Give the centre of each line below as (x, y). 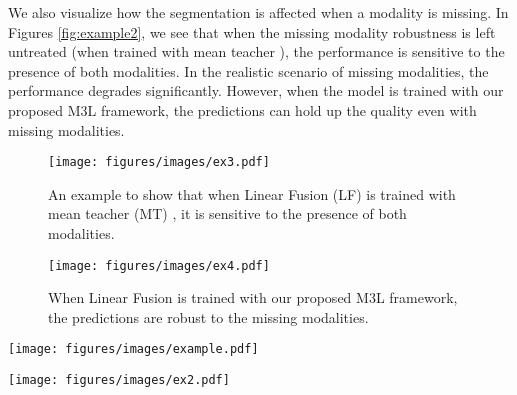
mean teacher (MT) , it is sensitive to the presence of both (227, 213)
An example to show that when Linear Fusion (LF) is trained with (252, 193)
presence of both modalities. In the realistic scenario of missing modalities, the (248, 70)
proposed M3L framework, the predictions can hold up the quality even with (242, 109)
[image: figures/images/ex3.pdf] (159, 162)
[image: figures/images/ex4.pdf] (159, 265)
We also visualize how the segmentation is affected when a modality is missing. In (258, 12)
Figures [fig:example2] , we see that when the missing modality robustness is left (252, 31)
